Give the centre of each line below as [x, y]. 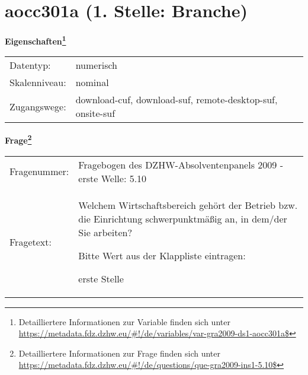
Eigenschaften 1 [36, 40]
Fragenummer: [39, 171]
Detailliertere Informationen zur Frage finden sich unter [120, 353]
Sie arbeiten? [105, 232]
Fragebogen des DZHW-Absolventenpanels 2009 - [181, 164]
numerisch [96, 65]
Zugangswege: [38, 106]
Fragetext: [31, 241]
